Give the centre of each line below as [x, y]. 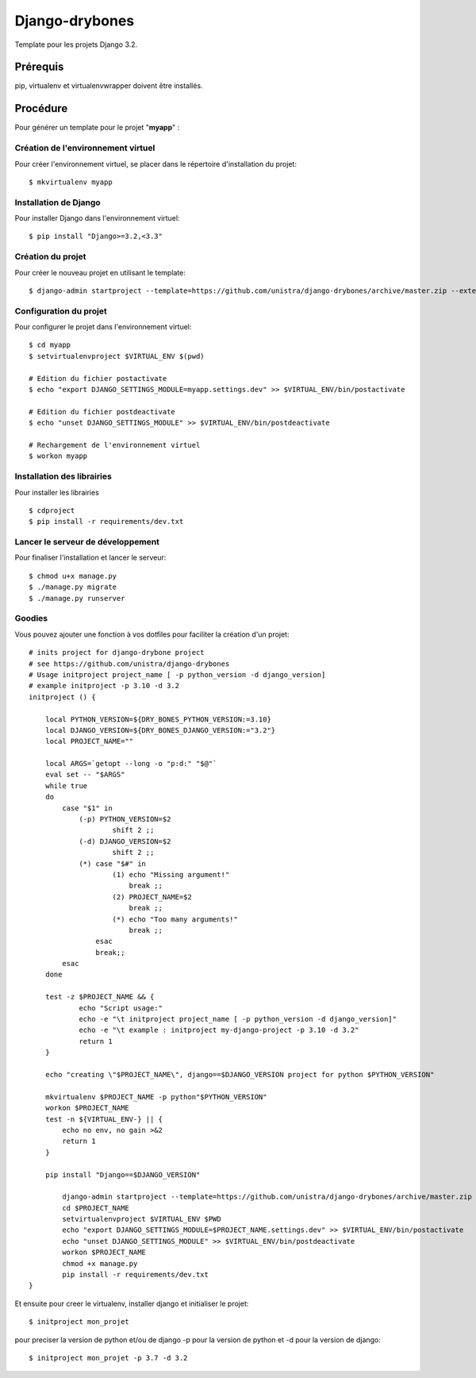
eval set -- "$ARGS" [85, 775]
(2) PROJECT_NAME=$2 [152, 897]
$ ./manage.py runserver [77, 598]
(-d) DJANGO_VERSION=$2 [125, 841]
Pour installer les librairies [57, 492]
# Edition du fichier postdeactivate [102, 412]
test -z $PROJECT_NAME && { [100, 997]
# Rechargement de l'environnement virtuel [115, 445]
